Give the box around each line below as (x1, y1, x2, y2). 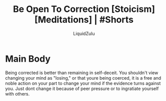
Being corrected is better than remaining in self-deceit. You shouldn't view (5, 70, 158, 76)
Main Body (5, 53, 51, 64)
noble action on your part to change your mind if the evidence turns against (5, 80, 161, 86)
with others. (5, 91, 30, 97)
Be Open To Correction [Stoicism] (12, 3, 155, 15)
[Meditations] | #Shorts (34, 14, 134, 25)
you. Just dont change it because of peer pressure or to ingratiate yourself (5, 86, 159, 92)
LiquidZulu (73, 30, 95, 36)
